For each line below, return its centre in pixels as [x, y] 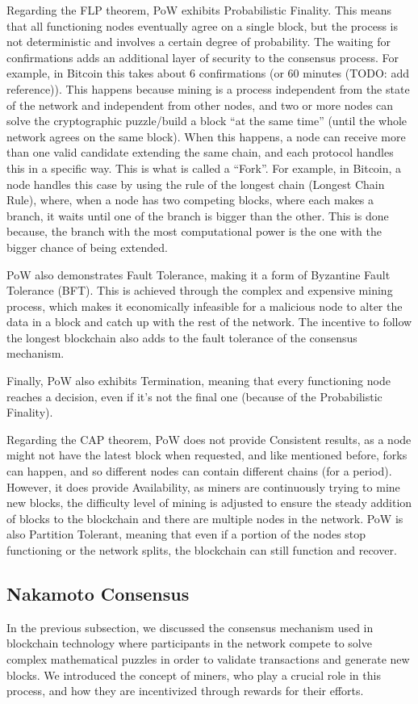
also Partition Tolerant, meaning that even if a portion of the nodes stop [186, 534]
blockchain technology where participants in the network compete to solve [189, 643]
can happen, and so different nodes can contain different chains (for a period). [199, 471]
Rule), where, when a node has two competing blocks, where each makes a [190, 200]
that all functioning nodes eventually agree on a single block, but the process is [203, 25]
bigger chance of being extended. [87, 247]
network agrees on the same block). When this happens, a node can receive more [206, 136]
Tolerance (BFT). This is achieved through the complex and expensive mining [200, 290]
